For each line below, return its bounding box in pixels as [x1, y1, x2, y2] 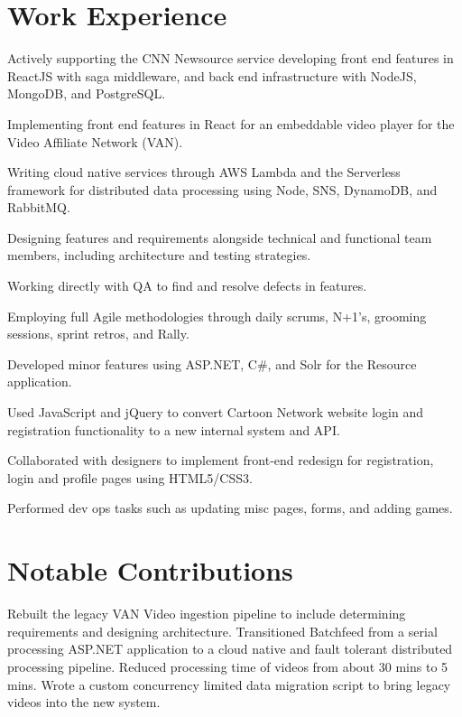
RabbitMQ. [7, 198, 70, 217]
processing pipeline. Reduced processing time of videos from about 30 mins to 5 [7, 656, 448, 675]
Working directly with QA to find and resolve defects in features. [7, 276, 367, 295]
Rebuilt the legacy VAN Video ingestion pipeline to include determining [7, 604, 406, 623]
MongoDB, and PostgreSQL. [7, 84, 166, 103]
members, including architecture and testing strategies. [7, 246, 311, 265]
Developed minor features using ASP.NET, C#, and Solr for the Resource [7, 354, 417, 373]
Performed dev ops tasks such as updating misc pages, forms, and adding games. [7, 498, 453, 517]
